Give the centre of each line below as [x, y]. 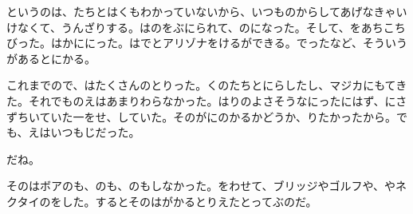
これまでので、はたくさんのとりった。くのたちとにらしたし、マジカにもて [201, 85]
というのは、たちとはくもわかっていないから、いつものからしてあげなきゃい [207, 11]
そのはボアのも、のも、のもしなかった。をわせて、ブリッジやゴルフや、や [201, 186]
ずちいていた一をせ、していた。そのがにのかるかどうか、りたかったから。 [201, 116]
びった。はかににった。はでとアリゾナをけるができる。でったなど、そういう [207, 43]
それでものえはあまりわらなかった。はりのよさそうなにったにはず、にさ [218, 100]
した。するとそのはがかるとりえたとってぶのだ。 [189, 201]
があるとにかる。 [51, 58]
